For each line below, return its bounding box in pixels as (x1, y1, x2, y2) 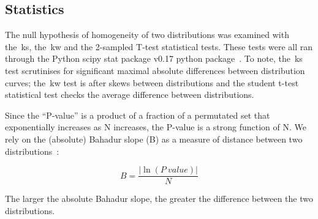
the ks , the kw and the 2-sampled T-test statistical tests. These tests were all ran (5, 40, 313, 53)
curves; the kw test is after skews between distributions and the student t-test (5, 76, 299, 89)
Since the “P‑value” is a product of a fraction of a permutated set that (5, 108, 270, 121)
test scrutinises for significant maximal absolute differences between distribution (5, 64, 305, 76)
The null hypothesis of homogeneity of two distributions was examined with (5, 28, 289, 41)
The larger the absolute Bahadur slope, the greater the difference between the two (5, 192, 313, 205)
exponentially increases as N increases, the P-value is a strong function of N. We (5, 121, 306, 133)
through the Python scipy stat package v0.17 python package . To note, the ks (5, 52, 303, 65)
